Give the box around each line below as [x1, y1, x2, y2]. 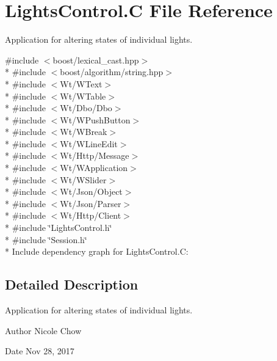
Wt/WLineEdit [60, 137, 118, 150]
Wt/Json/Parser [60, 197, 121, 210]
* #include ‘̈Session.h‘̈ [5, 233, 87, 246]
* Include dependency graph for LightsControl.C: [5, 245, 189, 258]
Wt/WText [60, 77, 103, 90]
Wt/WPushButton [60, 113, 131, 126]
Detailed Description [5, 275, 138, 294]
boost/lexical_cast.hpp [52, 53, 139, 66]
